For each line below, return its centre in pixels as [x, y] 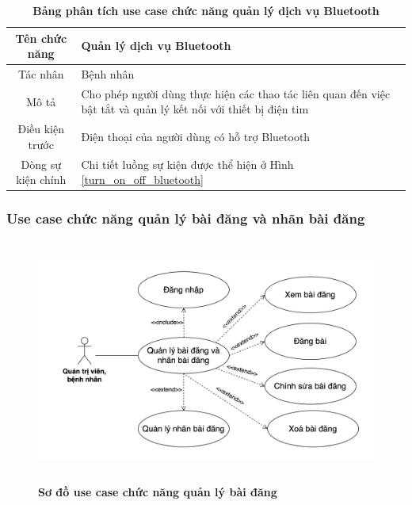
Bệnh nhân [108, 74]
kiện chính [41, 180]
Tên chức [41, 38]
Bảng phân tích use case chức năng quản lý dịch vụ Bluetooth [206, 10]
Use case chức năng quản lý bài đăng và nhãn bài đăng [186, 218]
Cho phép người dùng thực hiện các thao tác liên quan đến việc [236, 93]
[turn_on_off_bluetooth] [142, 180]
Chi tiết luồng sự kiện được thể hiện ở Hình [187, 164]
